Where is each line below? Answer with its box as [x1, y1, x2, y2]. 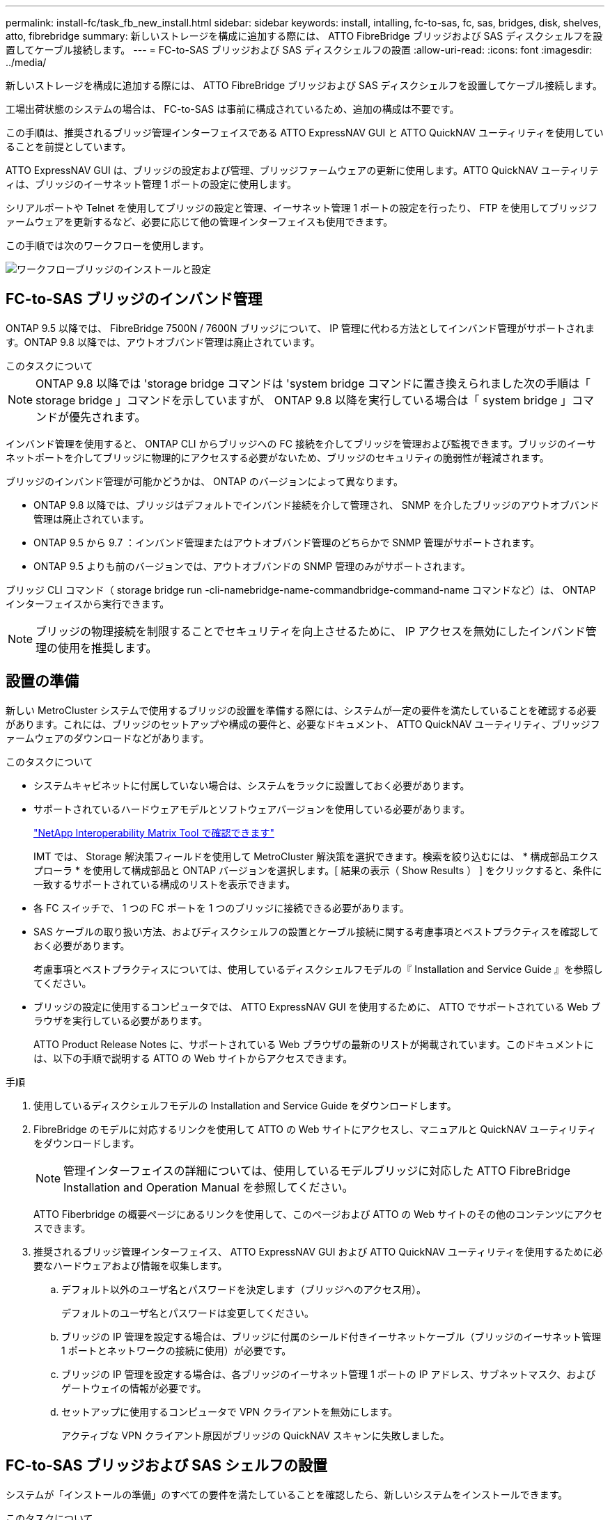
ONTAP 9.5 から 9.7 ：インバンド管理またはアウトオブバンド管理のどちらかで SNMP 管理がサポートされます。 [33, 536, 540, 548]
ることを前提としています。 [6, 141, 132, 152]
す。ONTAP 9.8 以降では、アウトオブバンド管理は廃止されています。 [6, 335, 320, 348]
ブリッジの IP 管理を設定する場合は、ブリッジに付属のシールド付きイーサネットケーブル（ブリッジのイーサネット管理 [61, 1330, 602, 1343]
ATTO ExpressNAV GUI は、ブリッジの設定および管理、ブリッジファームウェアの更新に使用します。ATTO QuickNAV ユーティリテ [6, 164, 599, 176]
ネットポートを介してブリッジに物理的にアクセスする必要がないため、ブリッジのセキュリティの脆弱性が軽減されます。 [6, 451, 549, 464]
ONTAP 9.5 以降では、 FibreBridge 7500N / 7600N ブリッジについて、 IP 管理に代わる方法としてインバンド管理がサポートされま [6, 322, 595, 334]
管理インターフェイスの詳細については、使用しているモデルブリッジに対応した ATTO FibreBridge [63, 1163, 571, 1178]
